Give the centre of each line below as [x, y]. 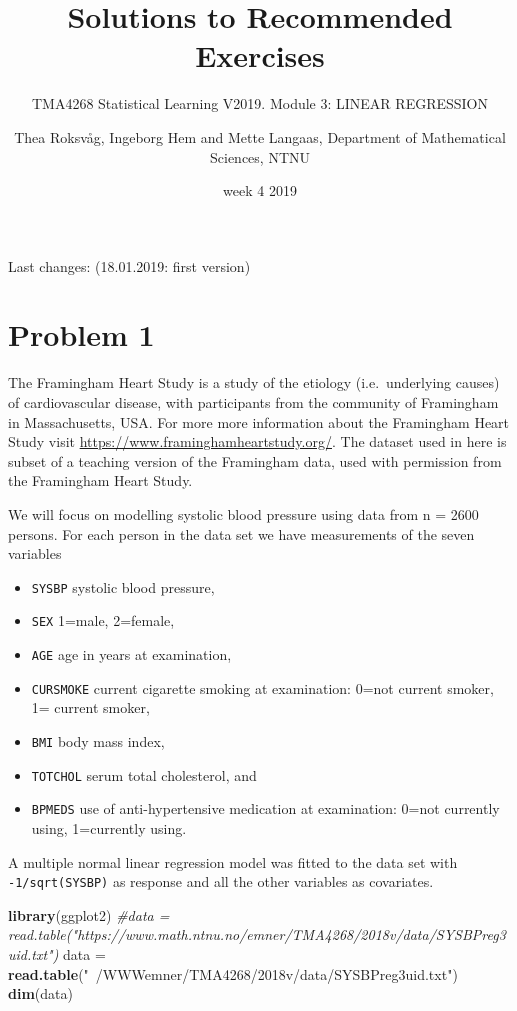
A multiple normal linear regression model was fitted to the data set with [233, 861]
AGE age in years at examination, [131, 654]
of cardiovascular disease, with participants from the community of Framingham [253, 402]
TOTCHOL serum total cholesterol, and [144, 774]
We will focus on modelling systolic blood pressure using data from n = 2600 [243, 513]
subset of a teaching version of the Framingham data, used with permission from [255, 460]
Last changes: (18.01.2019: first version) [129, 265]
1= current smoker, [90, 707]
